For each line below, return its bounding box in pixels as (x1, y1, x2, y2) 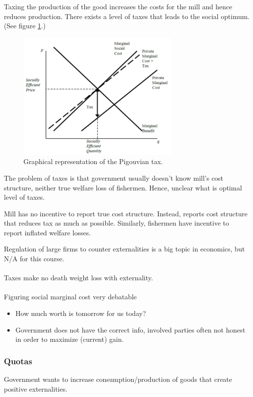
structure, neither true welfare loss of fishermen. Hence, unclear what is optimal (4, 182, 242, 192)
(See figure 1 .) (4, 21, 46, 31)
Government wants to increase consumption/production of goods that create (4, 374, 233, 384)
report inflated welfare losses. (4, 227, 91, 237)
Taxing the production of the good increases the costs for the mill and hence (4, 1, 233, 11)
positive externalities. (4, 383, 68, 394)
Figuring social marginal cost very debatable (4, 292, 137, 302)
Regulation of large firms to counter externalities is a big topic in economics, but (4, 244, 245, 254)
